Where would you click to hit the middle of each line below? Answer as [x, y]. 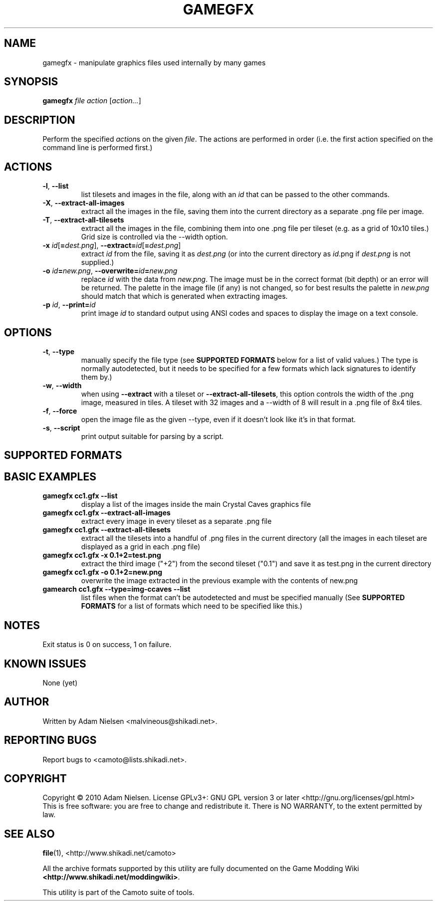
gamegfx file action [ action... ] [92, 101]
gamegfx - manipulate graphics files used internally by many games [154, 62]
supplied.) [98, 262]
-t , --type [59, 351]
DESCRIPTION [40, 120]
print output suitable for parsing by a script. [152, 436]
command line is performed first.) [98, 148]
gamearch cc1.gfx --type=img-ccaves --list [116, 589]
